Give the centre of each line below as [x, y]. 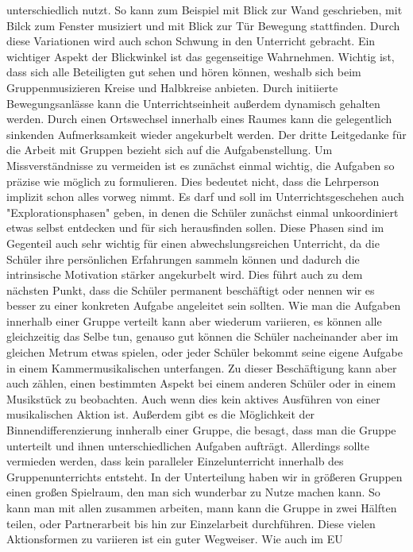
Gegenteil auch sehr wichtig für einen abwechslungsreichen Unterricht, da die [193, 243]
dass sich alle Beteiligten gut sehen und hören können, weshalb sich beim [184, 72]
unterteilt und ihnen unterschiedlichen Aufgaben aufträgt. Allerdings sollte [188, 445]
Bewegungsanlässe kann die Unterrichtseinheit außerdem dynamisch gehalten [193, 103]
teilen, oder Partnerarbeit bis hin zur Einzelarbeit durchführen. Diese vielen [191, 523]
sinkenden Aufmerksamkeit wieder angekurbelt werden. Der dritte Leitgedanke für [206, 134]
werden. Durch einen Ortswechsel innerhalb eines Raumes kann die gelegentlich [199, 119]
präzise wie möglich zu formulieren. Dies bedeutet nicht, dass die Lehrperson [193, 181]
